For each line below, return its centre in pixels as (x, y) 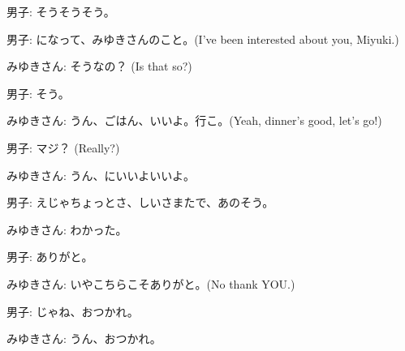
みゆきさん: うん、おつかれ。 (84, 338)
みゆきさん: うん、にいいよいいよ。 (101, 175)
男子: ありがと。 (50, 257)
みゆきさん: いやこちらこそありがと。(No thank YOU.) (151, 283)
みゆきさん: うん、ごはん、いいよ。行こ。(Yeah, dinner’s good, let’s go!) (194, 120)
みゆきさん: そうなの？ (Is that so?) (99, 66)
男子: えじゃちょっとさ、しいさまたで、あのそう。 (140, 202)
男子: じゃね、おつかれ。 (73, 311)
